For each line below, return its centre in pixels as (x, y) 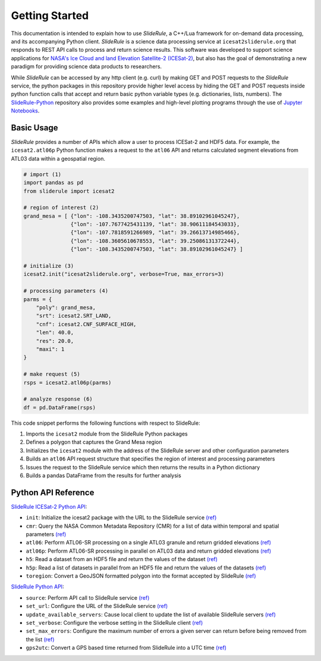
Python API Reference (53, 492)
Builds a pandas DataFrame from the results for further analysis (103, 475)
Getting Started (50, 15)
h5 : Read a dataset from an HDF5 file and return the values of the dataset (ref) (122, 559)
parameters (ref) (46, 534)
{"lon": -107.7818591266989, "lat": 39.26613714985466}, (155, 233)
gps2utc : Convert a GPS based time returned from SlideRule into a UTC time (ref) (126, 648)
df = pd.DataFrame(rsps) (60, 407)
